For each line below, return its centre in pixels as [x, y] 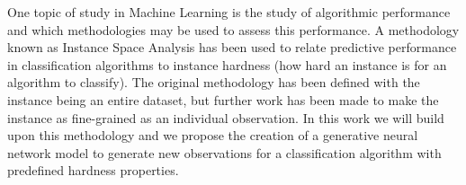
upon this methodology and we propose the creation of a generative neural [213, 135]
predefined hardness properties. [93, 170]
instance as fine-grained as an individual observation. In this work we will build [226, 117]
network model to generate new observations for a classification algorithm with [224, 152]
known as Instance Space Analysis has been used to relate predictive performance [232, 47]
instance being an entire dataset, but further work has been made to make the [223, 99]
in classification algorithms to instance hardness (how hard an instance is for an [227, 64]
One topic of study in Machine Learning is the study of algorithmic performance [229, 12]
